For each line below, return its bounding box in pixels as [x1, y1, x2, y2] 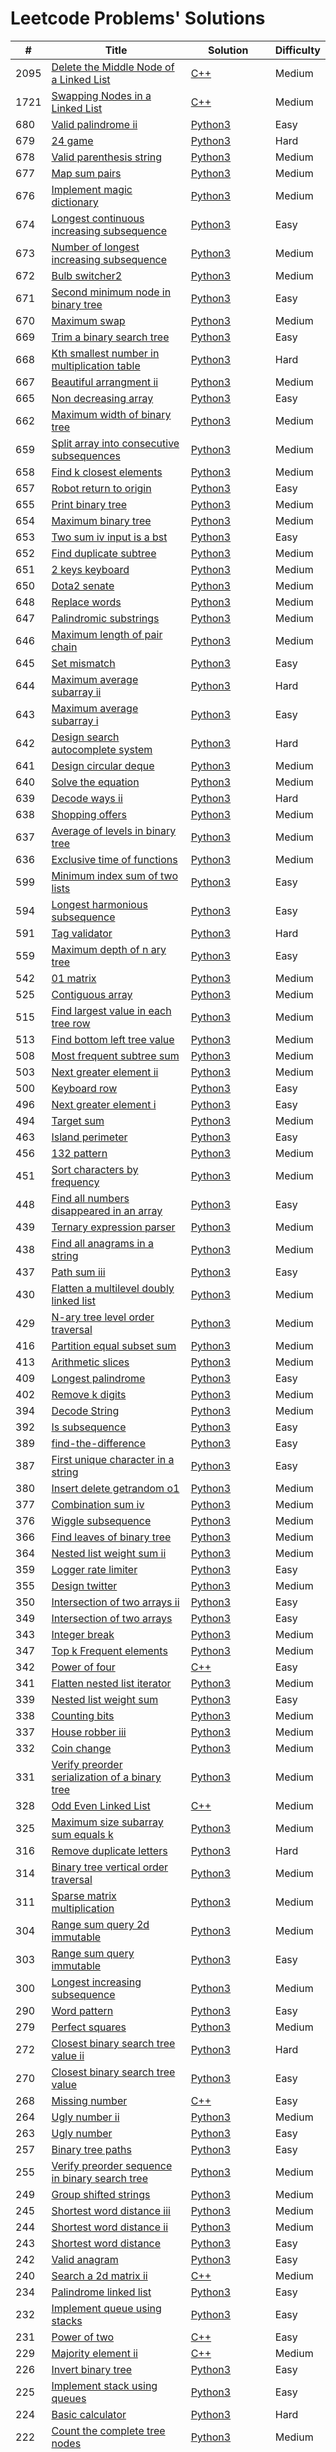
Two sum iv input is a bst [51, 530, 168, 544]
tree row [51, 1016, 91, 1030]
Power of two [51, 2330, 115, 2344]
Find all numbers [51, 1191, 130, 1205]
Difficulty [274, 43, 321, 57]
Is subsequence [51, 1420, 127, 1434]
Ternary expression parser [51, 1220, 176, 1234]
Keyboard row [51, 1081, 118, 1095]
